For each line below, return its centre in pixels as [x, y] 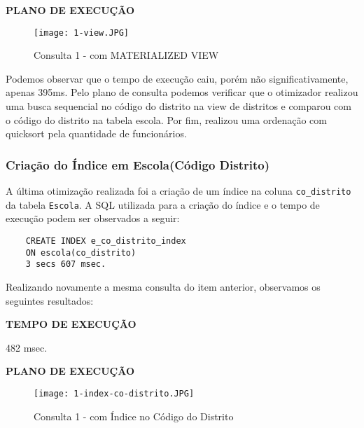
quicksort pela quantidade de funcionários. [96, 133]
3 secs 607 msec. [66, 264]
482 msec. [27, 347]
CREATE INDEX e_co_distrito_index [106, 241]
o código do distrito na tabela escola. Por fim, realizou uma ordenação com [166, 119]
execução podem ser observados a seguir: [93, 218]
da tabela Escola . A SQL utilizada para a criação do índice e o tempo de [163, 204]
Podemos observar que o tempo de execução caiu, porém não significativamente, [177, 78]
